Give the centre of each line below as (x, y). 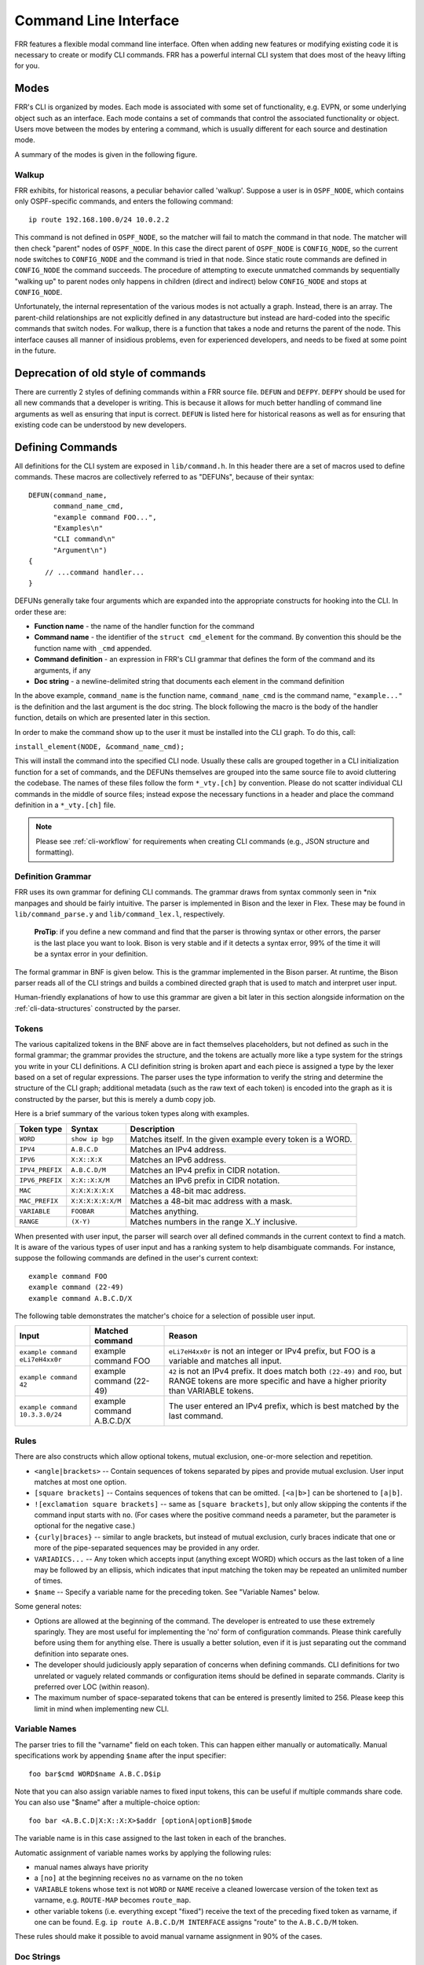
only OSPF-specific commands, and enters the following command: (124, 201)
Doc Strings (37, 1957)
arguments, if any (62, 670)
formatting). (55, 852)
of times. (48, 1581)
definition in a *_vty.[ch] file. (65, 805)
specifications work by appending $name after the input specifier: (121, 1756)
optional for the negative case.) (85, 1526)
